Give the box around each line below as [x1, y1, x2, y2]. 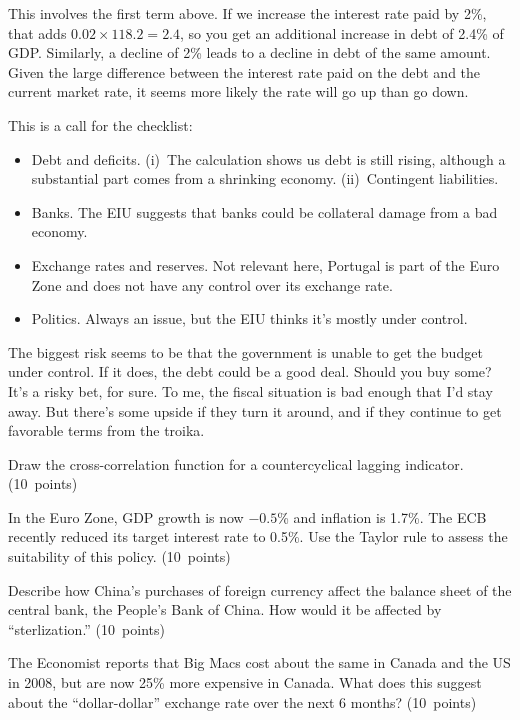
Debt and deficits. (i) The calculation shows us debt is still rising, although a [31, 148, 506, 169]
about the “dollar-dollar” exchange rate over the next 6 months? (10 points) [8, 691, 477, 712]
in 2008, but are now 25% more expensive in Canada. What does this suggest [8, 672, 482, 693]
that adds [8, 22, 67, 43]
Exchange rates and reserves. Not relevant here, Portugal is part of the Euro [31, 254, 500, 275]
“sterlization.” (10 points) [8, 618, 165, 639]
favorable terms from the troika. [8, 420, 205, 441]
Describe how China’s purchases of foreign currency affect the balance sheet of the [8, 579, 512, 600]
